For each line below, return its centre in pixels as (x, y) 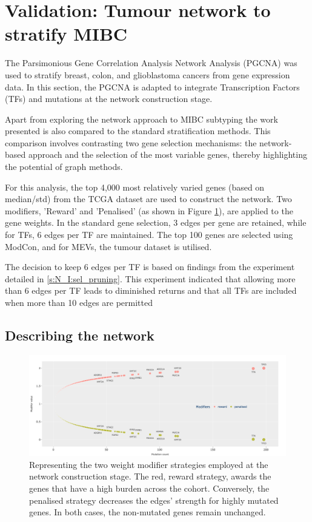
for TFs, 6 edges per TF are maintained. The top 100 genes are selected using (149, 235)
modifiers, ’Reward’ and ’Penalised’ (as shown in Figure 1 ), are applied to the (149, 210)
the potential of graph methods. (64, 167)
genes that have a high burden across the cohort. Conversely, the (149, 488)
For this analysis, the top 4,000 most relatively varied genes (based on (135, 187)
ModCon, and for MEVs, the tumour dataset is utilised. (108, 246)
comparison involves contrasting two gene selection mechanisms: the (131, 142)
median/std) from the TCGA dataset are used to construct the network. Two (148, 199)
